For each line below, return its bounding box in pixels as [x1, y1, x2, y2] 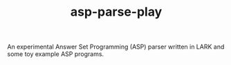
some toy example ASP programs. [7, 50, 104, 58]
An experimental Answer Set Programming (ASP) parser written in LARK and [7, 42, 225, 51]
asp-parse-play [70, 4, 163, 20]
